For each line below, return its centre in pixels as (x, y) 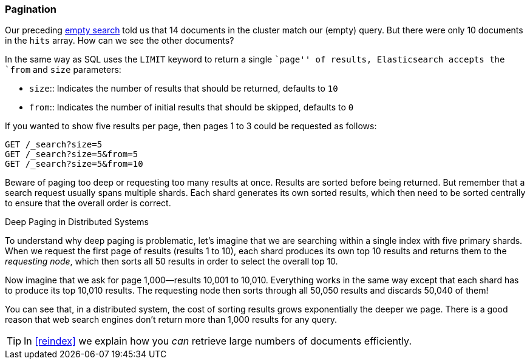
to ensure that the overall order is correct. (88, 203)
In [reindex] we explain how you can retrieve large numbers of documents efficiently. (218, 341)
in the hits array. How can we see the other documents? (120, 41)
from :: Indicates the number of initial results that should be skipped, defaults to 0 (192, 107)
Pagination (31, 9)
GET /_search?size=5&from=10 (74, 164)
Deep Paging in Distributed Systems (77, 222)
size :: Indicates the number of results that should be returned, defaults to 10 (184, 89)
